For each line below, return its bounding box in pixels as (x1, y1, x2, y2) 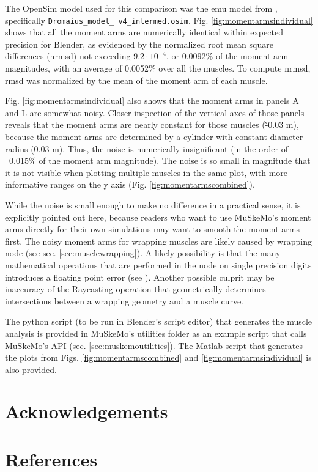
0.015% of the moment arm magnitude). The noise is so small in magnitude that (9, 154, 311, 167)
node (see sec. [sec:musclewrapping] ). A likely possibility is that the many (5, 246, 281, 259)
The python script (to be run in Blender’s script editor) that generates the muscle (5, 315, 312, 328)
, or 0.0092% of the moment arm (166, 50, 289, 62)
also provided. (5, 363, 57, 375)
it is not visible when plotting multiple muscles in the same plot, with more (5, 166, 288, 179)
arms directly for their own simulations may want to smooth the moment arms (5, 223, 300, 235)
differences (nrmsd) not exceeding (5, 50, 131, 62)
